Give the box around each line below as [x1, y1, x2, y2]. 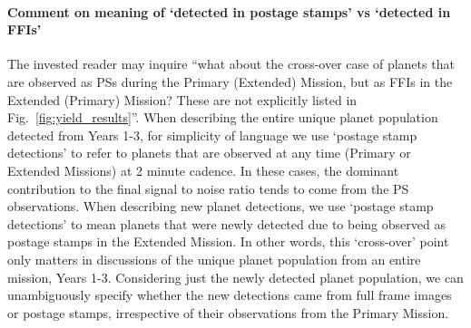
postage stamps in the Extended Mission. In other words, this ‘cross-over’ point [7, 232, 449, 251]
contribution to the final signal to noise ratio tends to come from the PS [7, 178, 409, 198]
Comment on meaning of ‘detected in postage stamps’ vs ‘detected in [7, 2, 451, 21]
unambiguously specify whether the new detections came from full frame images [7, 285, 452, 304]
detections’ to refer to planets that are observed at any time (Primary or [7, 143, 411, 162]
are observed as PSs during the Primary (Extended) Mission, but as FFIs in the [7, 72, 453, 91]
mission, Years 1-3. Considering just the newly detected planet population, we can [7, 267, 464, 286]
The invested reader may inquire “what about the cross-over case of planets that [7, 54, 455, 73]
